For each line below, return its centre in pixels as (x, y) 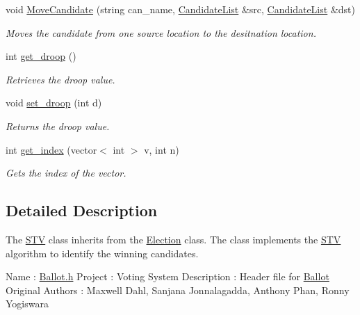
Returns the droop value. (58, 126)
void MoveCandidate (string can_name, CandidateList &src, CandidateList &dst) (180, 9)
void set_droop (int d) (54, 103)
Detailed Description (82, 210)
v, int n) (162, 149)
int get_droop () (41, 56)
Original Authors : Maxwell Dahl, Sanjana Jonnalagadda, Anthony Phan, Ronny (178, 290)
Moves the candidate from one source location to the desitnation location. (161, 32)
